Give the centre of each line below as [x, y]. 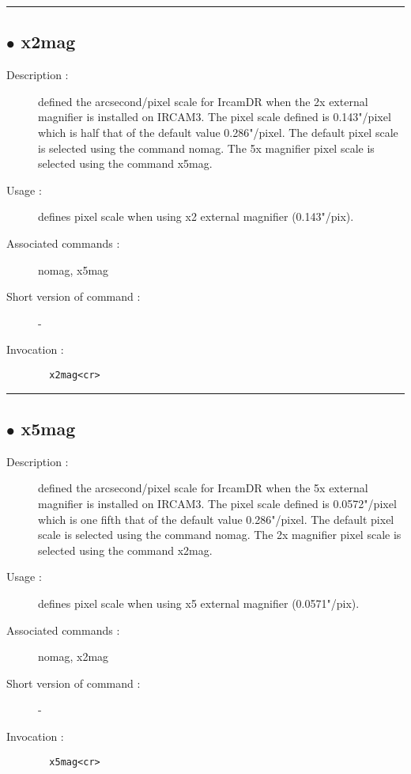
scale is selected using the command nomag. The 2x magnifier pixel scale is [220, 535]
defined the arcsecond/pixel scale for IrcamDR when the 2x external [203, 101]
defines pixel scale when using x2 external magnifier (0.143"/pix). [196, 216]
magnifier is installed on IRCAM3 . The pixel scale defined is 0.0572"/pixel [217, 503]
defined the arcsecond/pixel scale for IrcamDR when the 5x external [203, 488]
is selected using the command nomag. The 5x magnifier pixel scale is [206, 148]
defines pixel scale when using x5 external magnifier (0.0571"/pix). [199, 603]
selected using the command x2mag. [125, 550]
